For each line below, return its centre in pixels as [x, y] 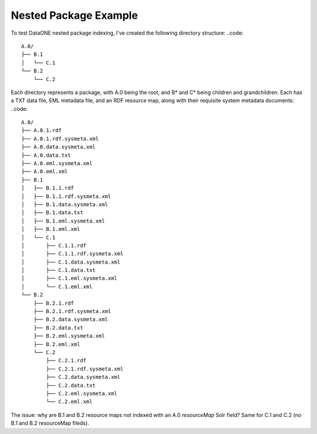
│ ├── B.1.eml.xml [51, 229]
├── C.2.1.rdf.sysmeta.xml [85, 369]
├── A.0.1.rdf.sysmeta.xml [60, 139]
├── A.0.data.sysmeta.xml [59, 147]
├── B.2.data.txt [58, 328]
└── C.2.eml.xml [69, 402]
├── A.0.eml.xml [45, 171]
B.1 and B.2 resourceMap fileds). [50, 423]
